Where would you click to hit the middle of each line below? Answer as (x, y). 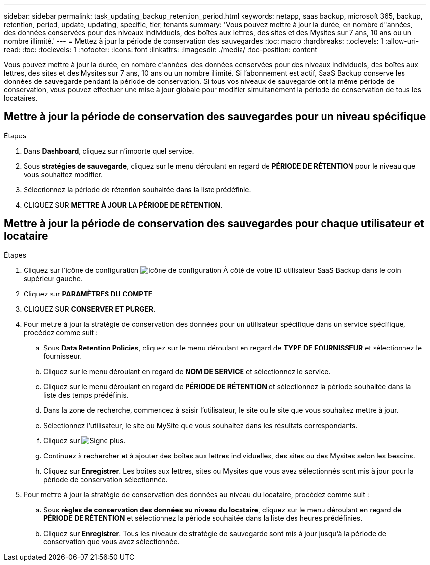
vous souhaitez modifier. (63, 174)
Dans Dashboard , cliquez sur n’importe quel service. (109, 151)
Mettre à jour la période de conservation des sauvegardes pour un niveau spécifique (215, 117)
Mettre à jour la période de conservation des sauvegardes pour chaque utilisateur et (214, 224)
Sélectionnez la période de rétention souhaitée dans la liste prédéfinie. (137, 189)
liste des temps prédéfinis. (86, 395)
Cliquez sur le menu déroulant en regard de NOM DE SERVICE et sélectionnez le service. (187, 371)
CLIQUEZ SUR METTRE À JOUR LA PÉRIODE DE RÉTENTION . (123, 205)
